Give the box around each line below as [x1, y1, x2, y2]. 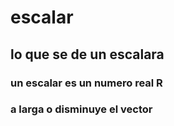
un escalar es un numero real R [10, 76, 163, 90]
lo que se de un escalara [10, 46, 165, 63]
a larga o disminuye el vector [10, 102, 153, 116]
